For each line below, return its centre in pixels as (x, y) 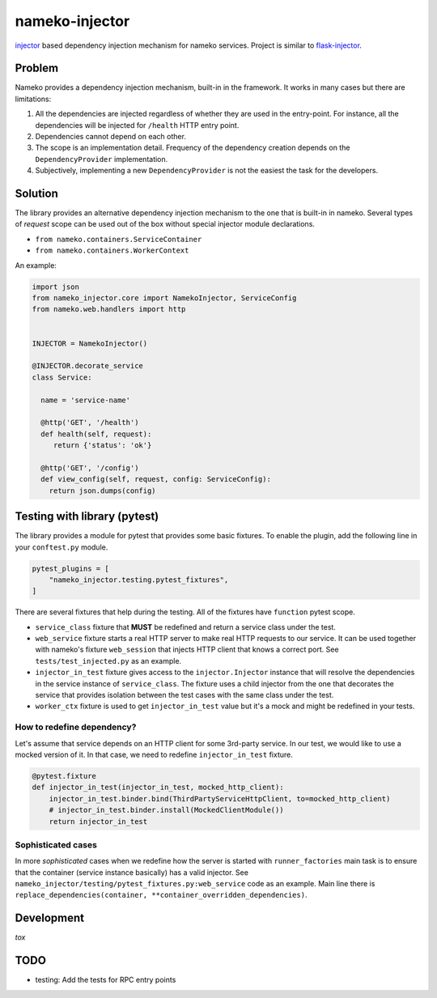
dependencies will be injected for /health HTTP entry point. (137, 125)
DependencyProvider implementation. (102, 159)
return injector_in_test (98, 821)
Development (50, 918)
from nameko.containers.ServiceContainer (119, 239)
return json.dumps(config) (103, 491)
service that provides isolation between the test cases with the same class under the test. (185, 695)
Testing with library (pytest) (87, 517)
